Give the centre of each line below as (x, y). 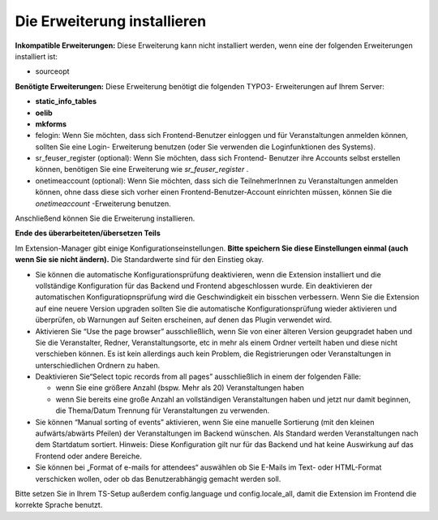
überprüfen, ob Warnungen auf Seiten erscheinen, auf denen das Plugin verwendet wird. (184, 320)
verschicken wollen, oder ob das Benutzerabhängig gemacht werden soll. (158, 479)
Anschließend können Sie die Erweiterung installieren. (105, 218)
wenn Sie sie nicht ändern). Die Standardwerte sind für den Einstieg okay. (140, 260)
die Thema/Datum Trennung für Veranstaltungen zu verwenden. (163, 410)
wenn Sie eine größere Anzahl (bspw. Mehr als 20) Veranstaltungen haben (180, 388)
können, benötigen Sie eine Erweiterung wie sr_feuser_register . (142, 170)
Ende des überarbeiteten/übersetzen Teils (88, 233)
